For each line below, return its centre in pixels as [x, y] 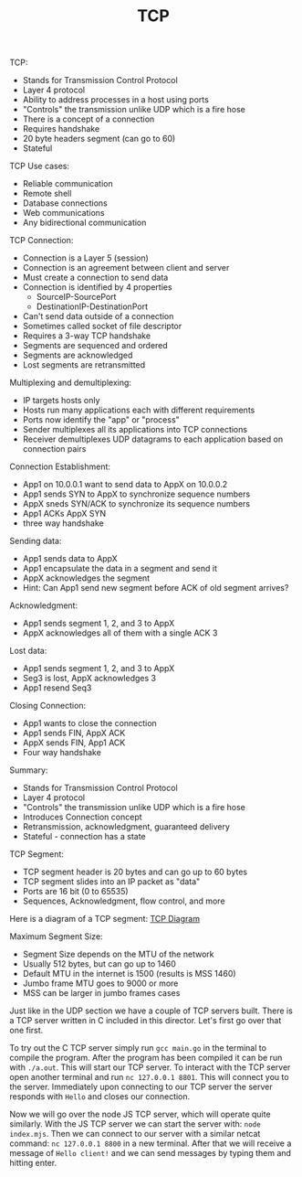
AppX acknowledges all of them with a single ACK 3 [120, 633]
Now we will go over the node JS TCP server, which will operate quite [140, 1114]
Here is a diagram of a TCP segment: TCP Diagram [105, 919]
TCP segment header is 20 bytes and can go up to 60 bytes [135, 872]
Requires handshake [61, 129]
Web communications [63, 213]
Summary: [29, 770]
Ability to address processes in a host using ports [116, 100]
